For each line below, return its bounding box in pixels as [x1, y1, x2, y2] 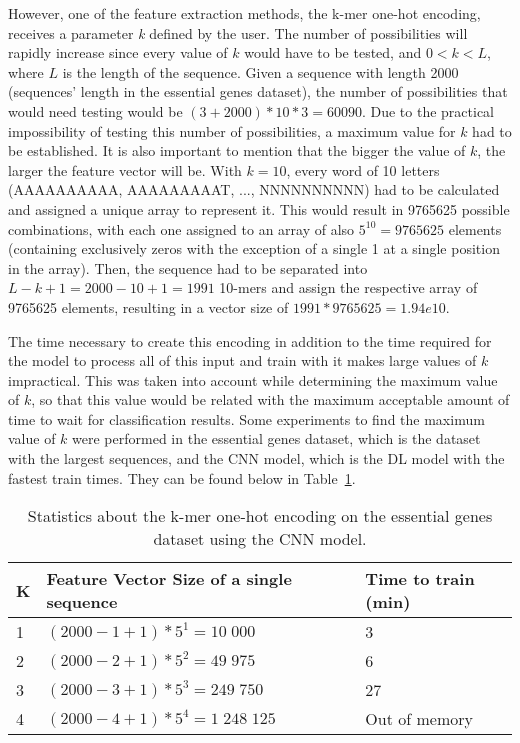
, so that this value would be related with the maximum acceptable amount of [31, 389, 510, 410]
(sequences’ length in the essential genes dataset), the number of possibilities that [8, 81, 508, 102]
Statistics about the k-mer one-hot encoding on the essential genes [27, 504, 493, 528]
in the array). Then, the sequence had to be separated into [8, 257, 368, 278]
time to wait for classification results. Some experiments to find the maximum [8, 408, 485, 429]
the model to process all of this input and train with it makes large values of [8, 350, 477, 371]
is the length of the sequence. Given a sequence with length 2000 [62, 61, 459, 82]
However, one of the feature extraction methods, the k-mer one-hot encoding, [8, 3, 481, 23]
